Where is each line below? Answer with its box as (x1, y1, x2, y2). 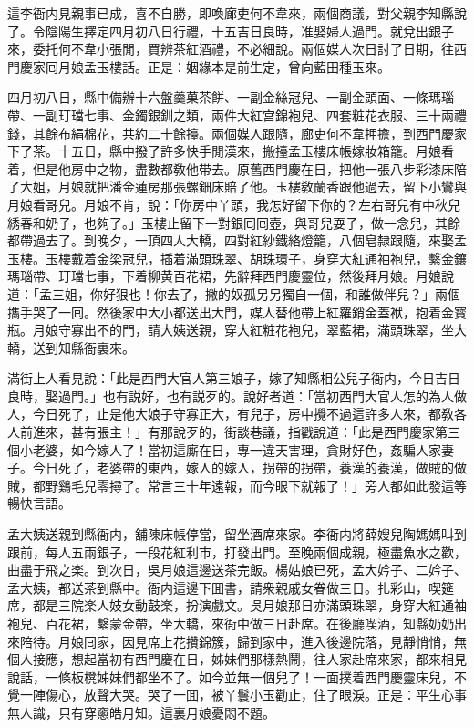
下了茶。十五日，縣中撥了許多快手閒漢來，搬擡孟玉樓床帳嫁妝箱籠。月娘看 (7, 141, 454, 161)
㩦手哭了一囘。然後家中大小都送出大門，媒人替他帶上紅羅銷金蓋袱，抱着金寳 (7, 302, 467, 321)
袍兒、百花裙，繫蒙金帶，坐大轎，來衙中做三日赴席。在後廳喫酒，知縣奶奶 (7, 614, 454, 632)
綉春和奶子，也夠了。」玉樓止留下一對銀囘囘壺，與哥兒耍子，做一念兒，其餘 (7, 213, 460, 232)
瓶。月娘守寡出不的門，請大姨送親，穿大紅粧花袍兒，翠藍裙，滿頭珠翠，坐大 (7, 320, 467, 339)
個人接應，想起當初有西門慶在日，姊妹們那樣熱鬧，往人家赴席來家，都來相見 (7, 650, 467, 669)
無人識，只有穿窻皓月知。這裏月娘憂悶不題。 (7, 702, 275, 722)
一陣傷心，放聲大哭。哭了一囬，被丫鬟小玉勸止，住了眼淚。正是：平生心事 (19, 685, 467, 704)
